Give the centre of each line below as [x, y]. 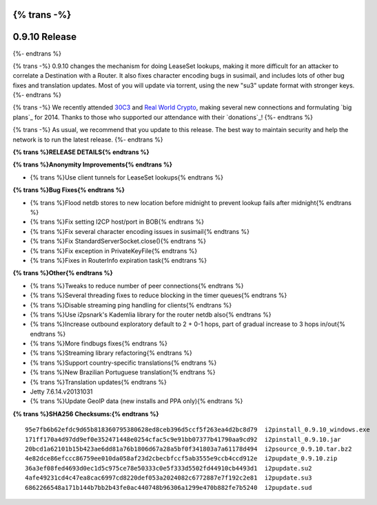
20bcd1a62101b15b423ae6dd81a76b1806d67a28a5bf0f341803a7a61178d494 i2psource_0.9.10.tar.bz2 [188, 449]
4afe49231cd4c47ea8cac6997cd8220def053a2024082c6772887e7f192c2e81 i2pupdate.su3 [169, 478]
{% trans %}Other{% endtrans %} [63, 273]
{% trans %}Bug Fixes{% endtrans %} [69, 190]
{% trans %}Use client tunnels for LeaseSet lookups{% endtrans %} [127, 177]
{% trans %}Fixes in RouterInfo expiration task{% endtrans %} [119, 260]
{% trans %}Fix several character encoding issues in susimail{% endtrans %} [140, 231]
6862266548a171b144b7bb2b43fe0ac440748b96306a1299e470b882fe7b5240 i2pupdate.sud [169, 487]
